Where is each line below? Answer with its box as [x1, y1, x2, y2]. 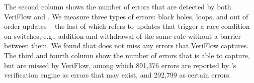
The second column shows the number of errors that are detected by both [4, 1, 231, 11]
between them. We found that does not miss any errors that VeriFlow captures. [4, 40, 249, 51]
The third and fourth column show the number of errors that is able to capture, [4, 50, 250, 60]
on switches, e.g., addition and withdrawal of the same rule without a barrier [4, 30, 241, 41]
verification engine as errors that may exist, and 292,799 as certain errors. [4, 70, 231, 80]
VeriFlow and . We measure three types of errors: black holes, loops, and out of [4, 11, 248, 21]
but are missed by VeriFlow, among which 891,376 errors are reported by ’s [4, 60, 236, 70]
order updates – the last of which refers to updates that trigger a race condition [4, 21, 250, 31]
